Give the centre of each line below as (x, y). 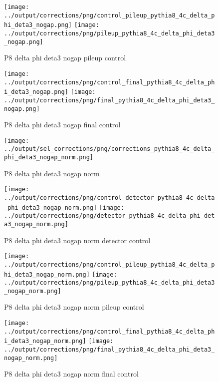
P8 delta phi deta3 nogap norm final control (71, 374)
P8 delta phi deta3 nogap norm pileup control (74, 307)
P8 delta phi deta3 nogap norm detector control (77, 240)
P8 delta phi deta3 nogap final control (62, 125)
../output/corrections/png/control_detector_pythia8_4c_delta (109, 197)
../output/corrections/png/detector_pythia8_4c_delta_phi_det (109, 216)
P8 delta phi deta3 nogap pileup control (65, 58)
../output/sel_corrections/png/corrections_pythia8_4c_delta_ (109, 149)
